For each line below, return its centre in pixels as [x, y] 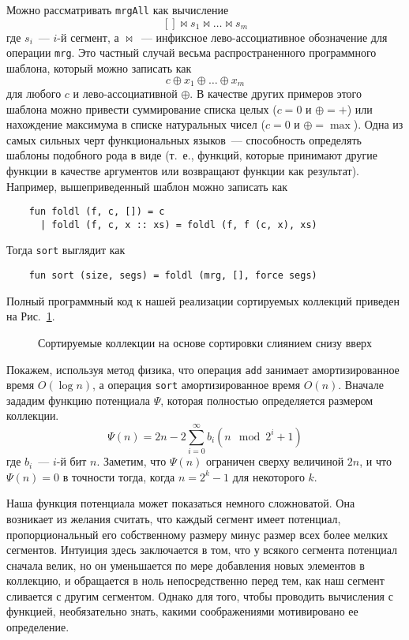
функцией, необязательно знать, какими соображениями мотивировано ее [182, 611]
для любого [34, 93]
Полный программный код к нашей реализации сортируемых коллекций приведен [203, 300]
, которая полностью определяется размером [267, 400]
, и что [375, 461]
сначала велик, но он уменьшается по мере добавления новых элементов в [186, 565]
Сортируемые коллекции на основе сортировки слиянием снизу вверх [205, 342]
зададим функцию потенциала [78, 400]
